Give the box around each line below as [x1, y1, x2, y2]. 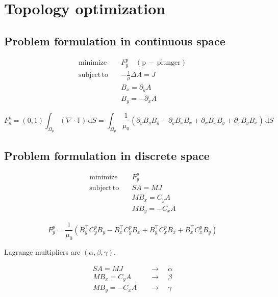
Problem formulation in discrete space [4, 147, 210, 163]
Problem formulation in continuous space [4, 33, 225, 48]
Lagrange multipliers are [4, 247, 81, 257]
